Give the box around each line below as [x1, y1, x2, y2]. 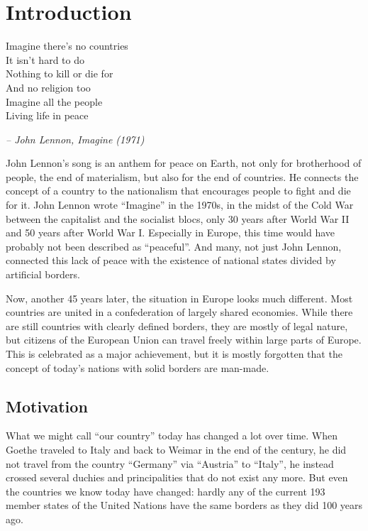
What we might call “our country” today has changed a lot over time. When [6, 428, 338, 443]
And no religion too [6, 80, 91, 94]
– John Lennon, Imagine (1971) [6, 131, 145, 146]
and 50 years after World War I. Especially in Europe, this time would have [6, 225, 335, 240]
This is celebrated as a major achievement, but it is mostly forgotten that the [6, 346, 342, 361]
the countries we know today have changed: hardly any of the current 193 [6, 483, 325, 498]
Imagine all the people [6, 94, 103, 109]
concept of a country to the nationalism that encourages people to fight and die [6, 183, 351, 198]
